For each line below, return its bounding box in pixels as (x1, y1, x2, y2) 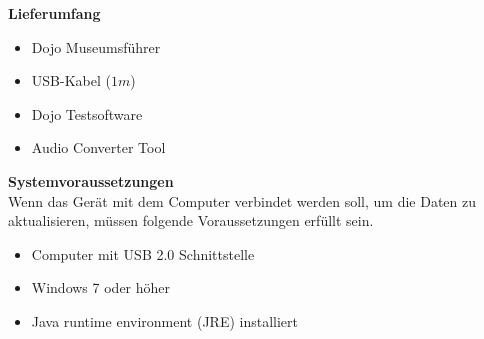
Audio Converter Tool (31, 137, 166, 158)
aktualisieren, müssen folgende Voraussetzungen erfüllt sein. (8, 210, 374, 231)
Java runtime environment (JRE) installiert (31, 310, 299, 331)
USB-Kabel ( (31, 70, 111, 91)
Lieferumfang (8, 3, 101, 23)
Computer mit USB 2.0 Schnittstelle (31, 243, 255, 264)
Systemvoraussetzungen (8, 170, 174, 191)
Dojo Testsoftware (31, 103, 143, 124)
